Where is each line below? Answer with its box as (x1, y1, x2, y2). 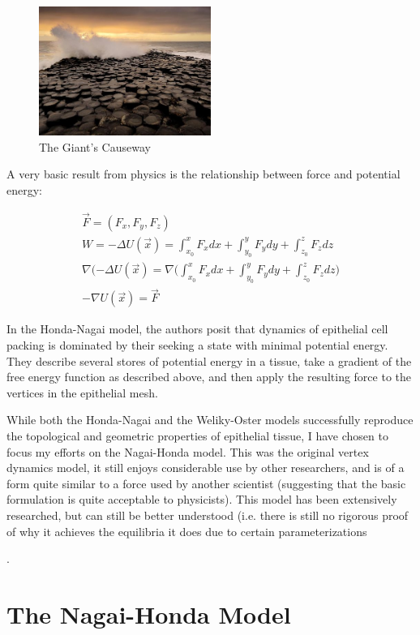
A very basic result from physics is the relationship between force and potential (6, 165, 401, 182)
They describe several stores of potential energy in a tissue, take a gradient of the (6, 352, 412, 369)
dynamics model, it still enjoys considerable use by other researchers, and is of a (6, 459, 405, 476)
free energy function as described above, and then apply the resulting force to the (6, 368, 411, 385)
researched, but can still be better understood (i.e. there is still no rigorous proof (6, 506, 409, 523)
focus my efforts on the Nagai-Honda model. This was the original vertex (6, 443, 369, 460)
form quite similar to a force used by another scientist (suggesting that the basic (6, 474, 406, 491)
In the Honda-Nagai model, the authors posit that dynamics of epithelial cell (6, 320, 388, 337)
